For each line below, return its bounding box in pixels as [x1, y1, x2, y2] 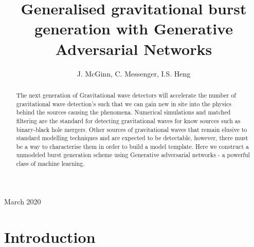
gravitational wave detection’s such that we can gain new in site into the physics [16, 99, 231, 108]
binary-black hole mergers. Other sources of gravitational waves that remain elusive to [16, 125, 247, 134]
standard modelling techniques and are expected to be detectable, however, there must [16, 134, 248, 142]
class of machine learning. [16, 159, 85, 168]
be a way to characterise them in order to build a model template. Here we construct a [16, 142, 249, 150]
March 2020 [4, 196, 41, 206]
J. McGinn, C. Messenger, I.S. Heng [77, 68, 191, 79]
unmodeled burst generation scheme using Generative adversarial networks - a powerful [16, 150, 250, 159]
